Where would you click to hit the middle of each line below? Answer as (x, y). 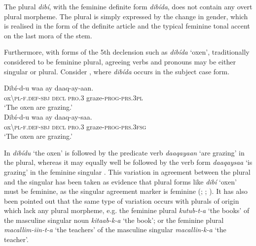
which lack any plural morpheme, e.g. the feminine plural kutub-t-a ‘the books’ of (127, 210)
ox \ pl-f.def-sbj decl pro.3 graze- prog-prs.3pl (73, 97)
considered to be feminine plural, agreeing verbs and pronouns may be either (120, 61)
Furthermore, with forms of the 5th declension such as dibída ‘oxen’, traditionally (127, 52)
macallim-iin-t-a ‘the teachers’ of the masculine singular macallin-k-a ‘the (115, 230)
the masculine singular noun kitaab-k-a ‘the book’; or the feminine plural (114, 220)
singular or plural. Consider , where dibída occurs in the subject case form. (117, 71)
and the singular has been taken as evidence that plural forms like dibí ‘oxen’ (120, 181)
